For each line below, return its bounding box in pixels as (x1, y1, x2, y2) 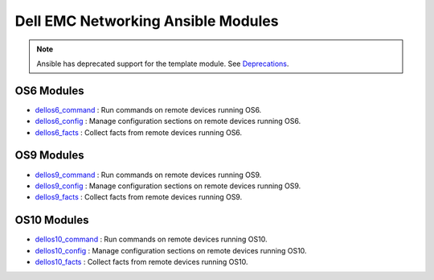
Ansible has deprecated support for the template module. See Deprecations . (36, 59, 289, 68)
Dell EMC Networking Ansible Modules (14, 12, 279, 30)
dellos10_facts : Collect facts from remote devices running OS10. (35, 257, 248, 266)
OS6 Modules (14, 84, 84, 97)
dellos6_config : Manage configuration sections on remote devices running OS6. (35, 117, 301, 126)
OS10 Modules (14, 213, 89, 227)
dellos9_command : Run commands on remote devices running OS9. (35, 170, 262, 179)
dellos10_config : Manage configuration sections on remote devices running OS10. (35, 245, 307, 255)
